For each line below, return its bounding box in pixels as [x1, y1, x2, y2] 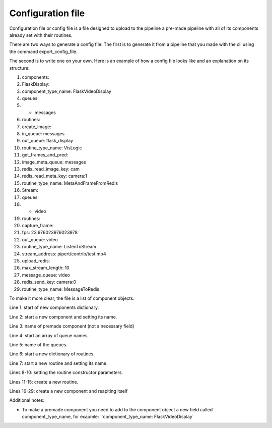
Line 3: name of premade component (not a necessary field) [9, 323, 134, 329]
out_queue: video [22, 236, 58, 242]
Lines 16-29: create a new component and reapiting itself [9, 388, 128, 394]
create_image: [22, 124, 51, 130]
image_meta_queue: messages [22, 159, 87, 165]
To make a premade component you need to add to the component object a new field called [22, 406, 213, 412]
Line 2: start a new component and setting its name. [9, 313, 117, 320]
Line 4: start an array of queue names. [9, 332, 89, 338]
